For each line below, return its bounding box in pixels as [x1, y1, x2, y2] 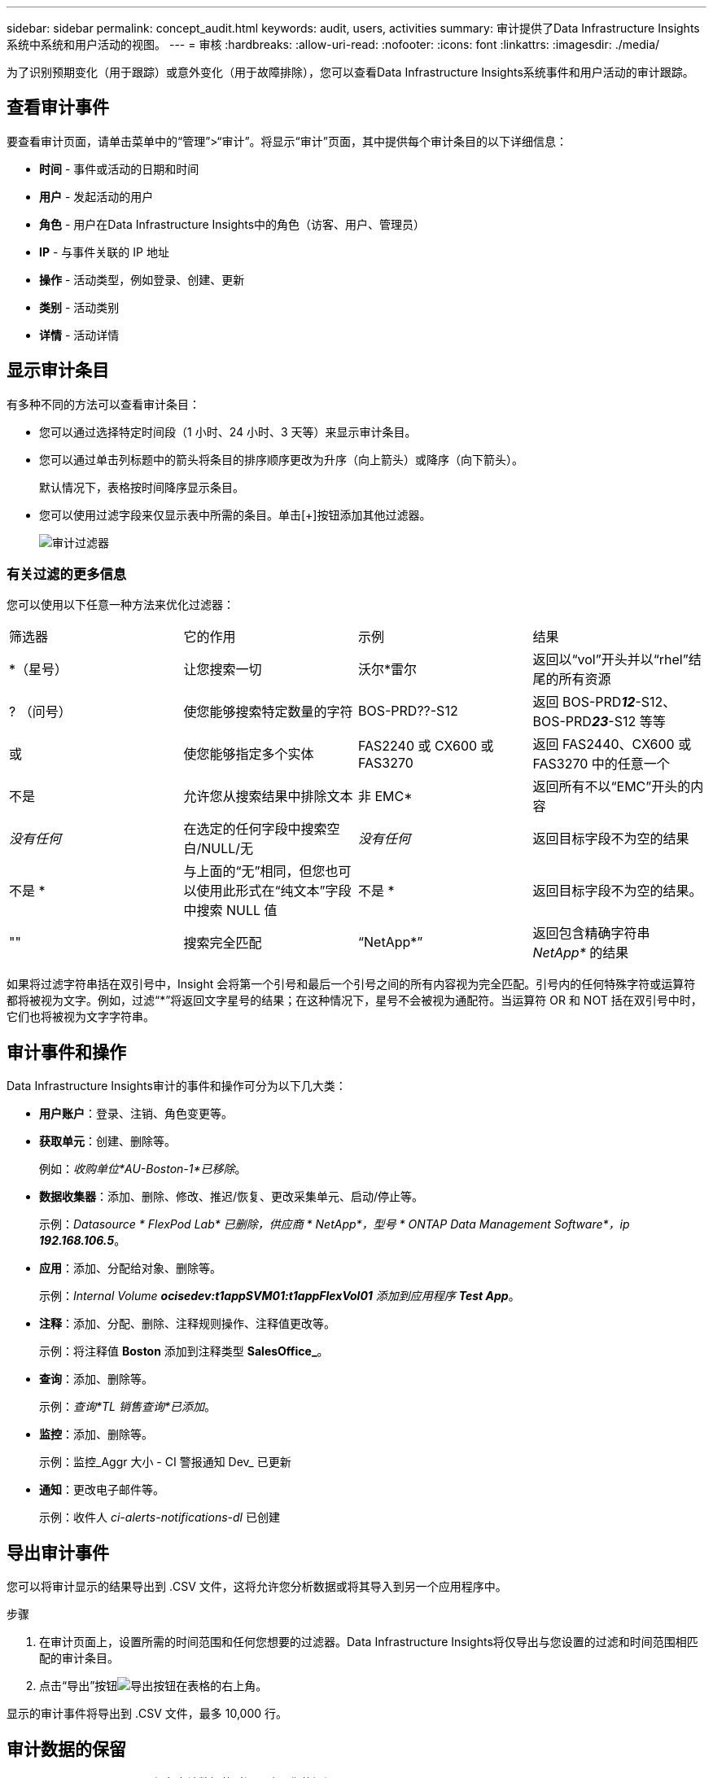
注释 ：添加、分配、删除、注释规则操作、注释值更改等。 [39, 1316, 335, 1331]
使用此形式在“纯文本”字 [196, 882, 339, 900]
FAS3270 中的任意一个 [532, 755, 670, 773]
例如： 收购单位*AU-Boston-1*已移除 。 [39, 1162, 247, 1176]
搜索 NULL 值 [196, 902, 278, 919]
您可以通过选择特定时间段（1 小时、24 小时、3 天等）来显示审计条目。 [39, 424, 417, 439]
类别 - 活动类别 [39, 300, 120, 314]
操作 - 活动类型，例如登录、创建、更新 [39, 272, 245, 287]
